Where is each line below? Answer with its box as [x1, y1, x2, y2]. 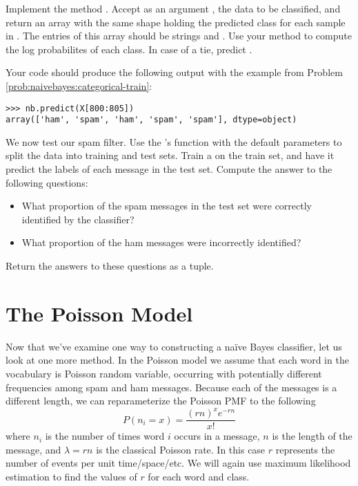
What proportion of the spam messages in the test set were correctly [21, 198, 312, 213]
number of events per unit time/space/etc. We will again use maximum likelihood [6, 456, 351, 470]
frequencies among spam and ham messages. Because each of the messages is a [6, 380, 337, 394]
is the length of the [272, 429, 352, 443]
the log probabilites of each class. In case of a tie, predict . [6, 41, 252, 56]
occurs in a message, [174, 429, 260, 443]
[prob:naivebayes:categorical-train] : [6, 78, 152, 93]
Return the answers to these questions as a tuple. [6, 259, 214, 273]
